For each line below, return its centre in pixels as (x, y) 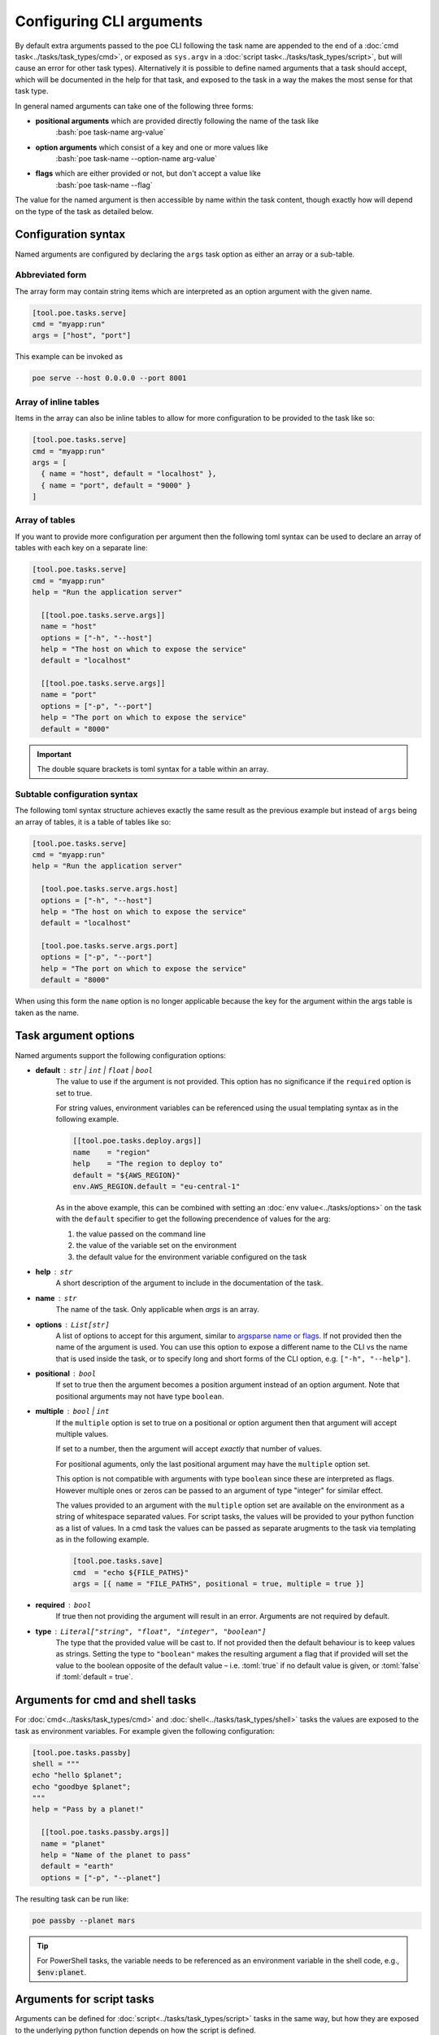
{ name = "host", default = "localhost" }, (129, 474)
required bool (63, 1604)
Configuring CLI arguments (109, 21)
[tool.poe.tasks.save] (118, 1561)
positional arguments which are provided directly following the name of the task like (177, 120)
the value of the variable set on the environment (156, 1245)
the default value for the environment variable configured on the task (191, 1257)
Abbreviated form (51, 275)
